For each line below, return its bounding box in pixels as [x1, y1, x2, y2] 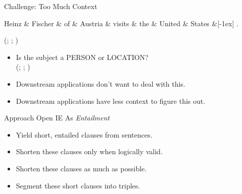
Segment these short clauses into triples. [16, 180, 140, 190]
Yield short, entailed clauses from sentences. [16, 129, 153, 140]
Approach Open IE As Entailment [4, 112, 110, 123]
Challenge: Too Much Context [4, 1, 98, 11]
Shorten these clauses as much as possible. [16, 163, 147, 173]
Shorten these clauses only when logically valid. [16, 146, 163, 157]
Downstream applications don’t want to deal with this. [16, 78, 185, 89]
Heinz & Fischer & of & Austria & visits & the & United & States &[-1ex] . [4, 18, 238, 28]
